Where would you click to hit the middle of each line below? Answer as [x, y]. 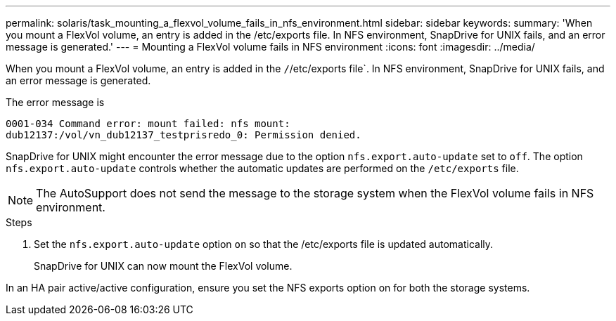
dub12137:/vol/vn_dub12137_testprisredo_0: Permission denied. [184, 135]
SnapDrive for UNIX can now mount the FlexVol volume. [163, 266]
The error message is [55, 102]
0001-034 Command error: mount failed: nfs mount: [148, 124]
